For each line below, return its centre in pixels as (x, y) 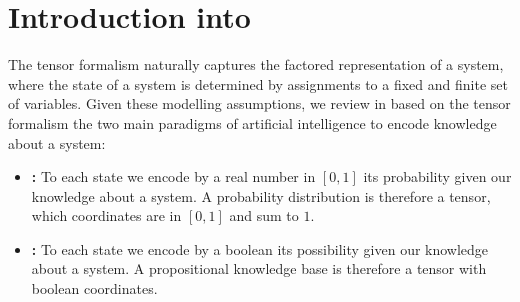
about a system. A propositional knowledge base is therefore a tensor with (259, 268)
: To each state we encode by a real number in (173, 176)
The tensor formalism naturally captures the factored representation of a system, (256, 64)
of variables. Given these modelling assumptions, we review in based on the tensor (259, 103)
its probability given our (437, 176)
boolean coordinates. (94, 288)
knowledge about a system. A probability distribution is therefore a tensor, (261, 195)
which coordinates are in (106, 215)
